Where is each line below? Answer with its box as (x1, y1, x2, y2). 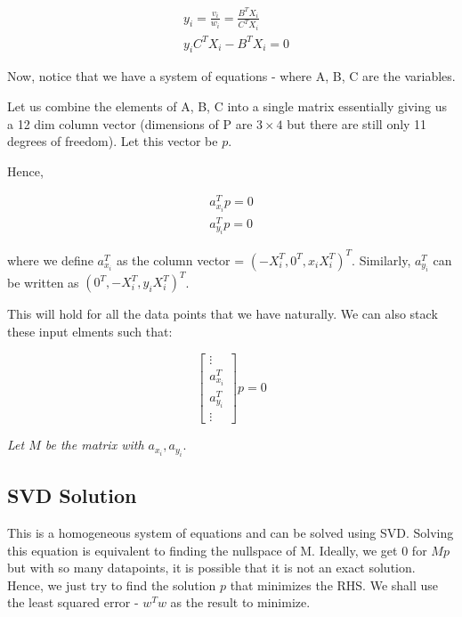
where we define (7, 250, 93, 269)
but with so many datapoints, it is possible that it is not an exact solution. (7, 558, 416, 577)
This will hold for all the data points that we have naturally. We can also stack (7, 304, 438, 323)
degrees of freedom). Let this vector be (7, 132, 218, 150)
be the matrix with (45, 435, 144, 454)
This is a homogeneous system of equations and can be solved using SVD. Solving (7, 524, 454, 542)
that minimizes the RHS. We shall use (230, 575, 439, 594)
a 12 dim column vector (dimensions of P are (7, 114, 253, 133)
